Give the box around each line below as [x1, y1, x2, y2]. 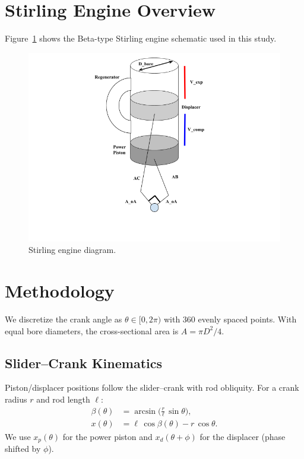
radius [5, 393, 27, 406]
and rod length [36, 393, 90, 406]
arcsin [134, 407, 156, 416]
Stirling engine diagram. [28, 243, 116, 256]
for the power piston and [62, 430, 153, 442]
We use [5, 430, 31, 442]
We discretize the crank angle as [5, 313, 122, 325]
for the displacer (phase [199, 430, 286, 442]
